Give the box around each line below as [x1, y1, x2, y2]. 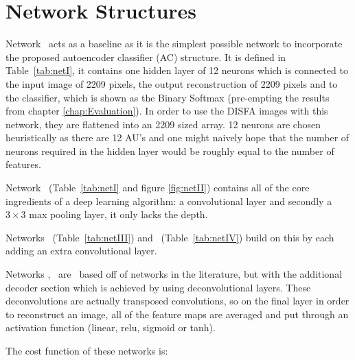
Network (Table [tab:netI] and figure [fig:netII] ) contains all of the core [5, 180, 310, 195]
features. [5, 157, 41, 171]
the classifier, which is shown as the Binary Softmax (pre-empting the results [5, 90, 330, 104]
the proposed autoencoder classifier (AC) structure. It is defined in [5, 49, 286, 64]
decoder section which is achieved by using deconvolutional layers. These [5, 280, 311, 294]
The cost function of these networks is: [5, 344, 168, 357]
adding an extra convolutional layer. [5, 243, 157, 258]
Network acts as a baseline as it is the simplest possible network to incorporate [5, 36, 343, 51]
